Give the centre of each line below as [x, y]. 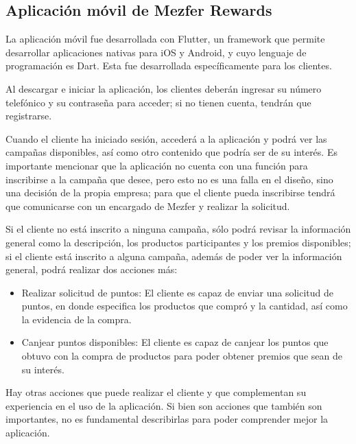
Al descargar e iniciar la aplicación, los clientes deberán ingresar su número [164, 88]
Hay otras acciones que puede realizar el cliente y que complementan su [156, 392]
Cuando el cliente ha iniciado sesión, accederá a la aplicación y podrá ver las [166, 138]
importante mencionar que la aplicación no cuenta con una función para [157, 165]
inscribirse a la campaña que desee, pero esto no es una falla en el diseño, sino [169, 179]
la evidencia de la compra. [76, 319]
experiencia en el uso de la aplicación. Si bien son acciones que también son [164, 405]
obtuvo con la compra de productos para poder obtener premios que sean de [182, 356]
